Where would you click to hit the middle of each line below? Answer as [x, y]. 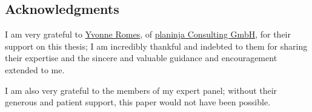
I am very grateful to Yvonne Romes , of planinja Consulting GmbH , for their [148, 34]
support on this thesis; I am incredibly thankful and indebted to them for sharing [156, 46]
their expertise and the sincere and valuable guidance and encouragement [141, 58]
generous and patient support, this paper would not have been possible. [138, 102]
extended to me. [35, 69]
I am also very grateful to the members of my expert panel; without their [141, 90]
